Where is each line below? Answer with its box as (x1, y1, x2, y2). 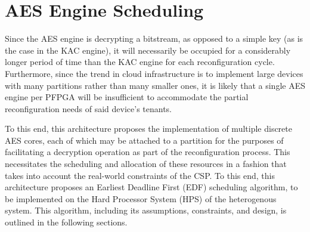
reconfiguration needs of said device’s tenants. (5, 102, 172, 115)
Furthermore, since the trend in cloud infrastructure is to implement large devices (5, 67, 303, 79)
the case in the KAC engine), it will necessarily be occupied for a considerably (5, 44, 291, 56)
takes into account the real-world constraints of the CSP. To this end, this (5, 169, 275, 181)
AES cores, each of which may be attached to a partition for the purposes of (5, 134, 284, 146)
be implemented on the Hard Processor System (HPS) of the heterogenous (5, 192, 277, 205)
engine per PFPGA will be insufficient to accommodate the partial (5, 91, 249, 103)
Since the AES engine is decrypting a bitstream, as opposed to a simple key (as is (5, 32, 303, 45)
